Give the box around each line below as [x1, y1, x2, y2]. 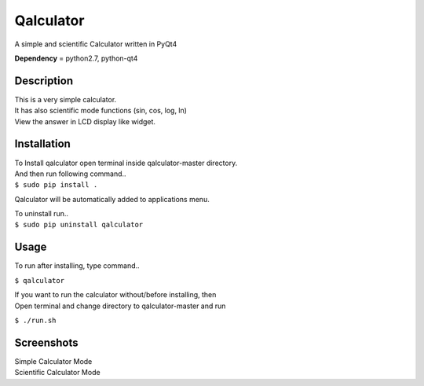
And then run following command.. [14, 169, 126, 178]
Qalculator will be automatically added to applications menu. [14, 194, 210, 204]
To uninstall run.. [14, 209, 68, 219]
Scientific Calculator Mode [14, 368, 101, 377]
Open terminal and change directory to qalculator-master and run [14, 301, 226, 311]
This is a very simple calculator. [14, 94, 117, 104]
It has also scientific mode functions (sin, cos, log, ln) [14, 106, 188, 116]
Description [14, 74, 74, 87]
